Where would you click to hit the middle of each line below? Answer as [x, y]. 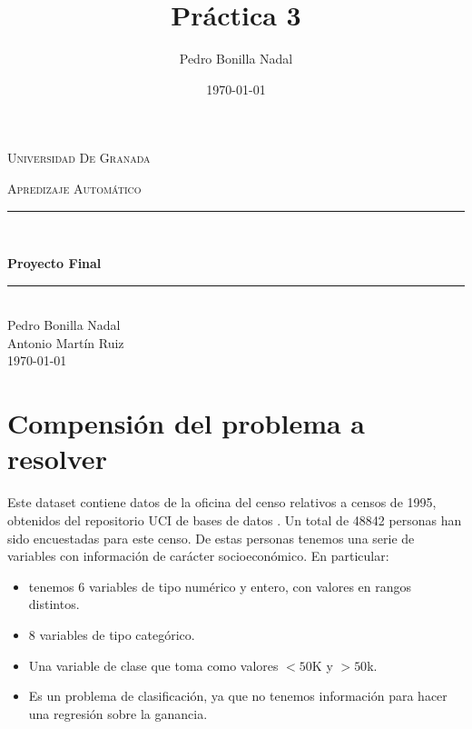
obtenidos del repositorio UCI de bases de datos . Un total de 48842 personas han [235, 519]
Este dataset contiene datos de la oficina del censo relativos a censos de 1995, [222, 502]
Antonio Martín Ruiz [66, 342]
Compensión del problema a [186, 423]
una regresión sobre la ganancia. [118, 713]
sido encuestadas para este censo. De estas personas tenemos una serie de [211, 538]
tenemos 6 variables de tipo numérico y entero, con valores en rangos [220, 586]
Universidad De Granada [79, 158]
